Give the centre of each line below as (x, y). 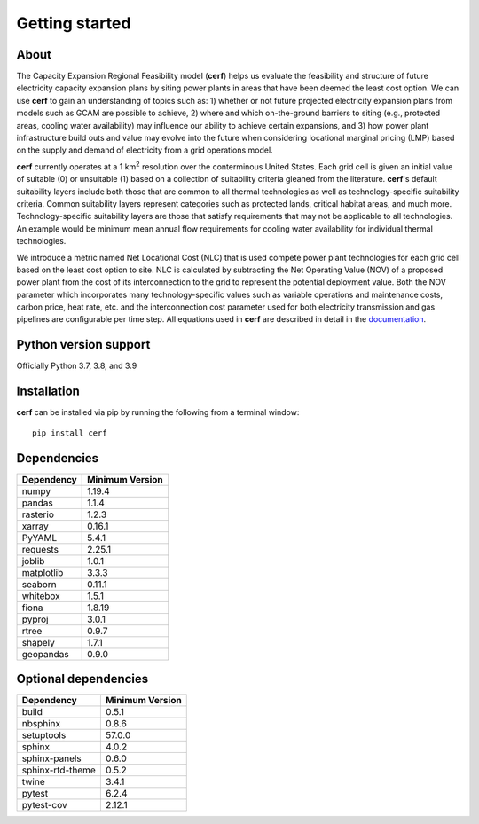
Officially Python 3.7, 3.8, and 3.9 (77, 366)
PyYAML (39, 538)
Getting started (74, 23)
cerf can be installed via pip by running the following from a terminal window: (158, 412)
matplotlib (43, 572)
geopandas (46, 654)
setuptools (44, 735)
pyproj (35, 619)
